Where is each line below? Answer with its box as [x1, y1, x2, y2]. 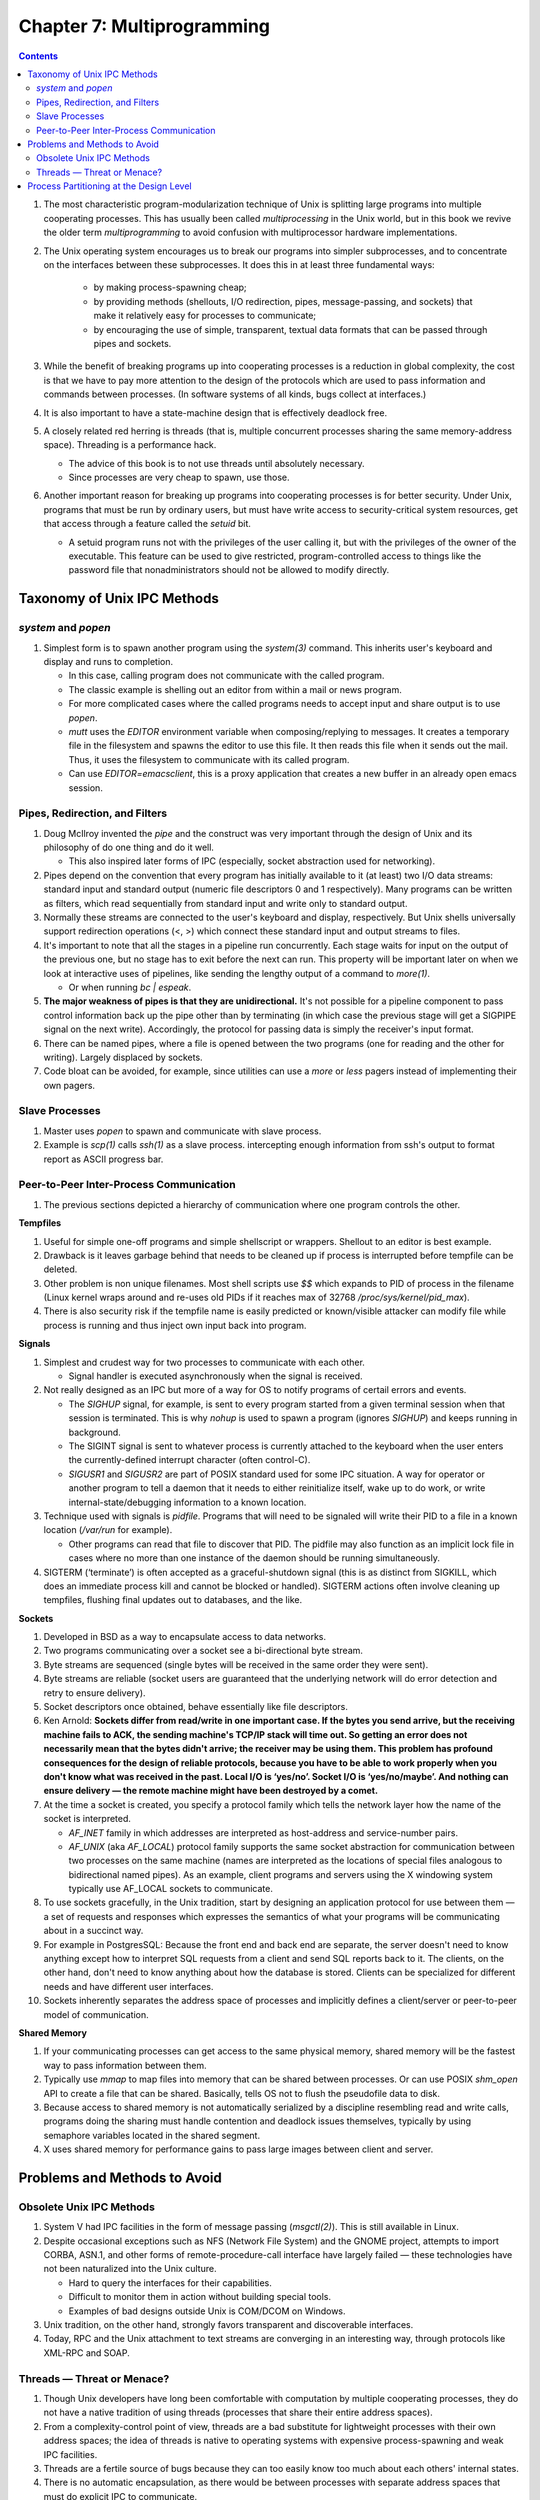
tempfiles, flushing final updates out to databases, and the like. [43, 1594, 303, 1606]
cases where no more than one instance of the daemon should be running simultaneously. [68, 1552, 440, 1564]
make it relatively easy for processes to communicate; [93, 310, 317, 322]
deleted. [43, 1263, 78, 1275]
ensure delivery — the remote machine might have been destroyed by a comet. [43, 1785, 379, 1797]
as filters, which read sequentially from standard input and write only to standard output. [43, 897, 408, 909]
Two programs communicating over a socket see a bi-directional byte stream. [43, 1645, 364, 1657]
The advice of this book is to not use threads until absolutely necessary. [68, 457, 365, 469]
